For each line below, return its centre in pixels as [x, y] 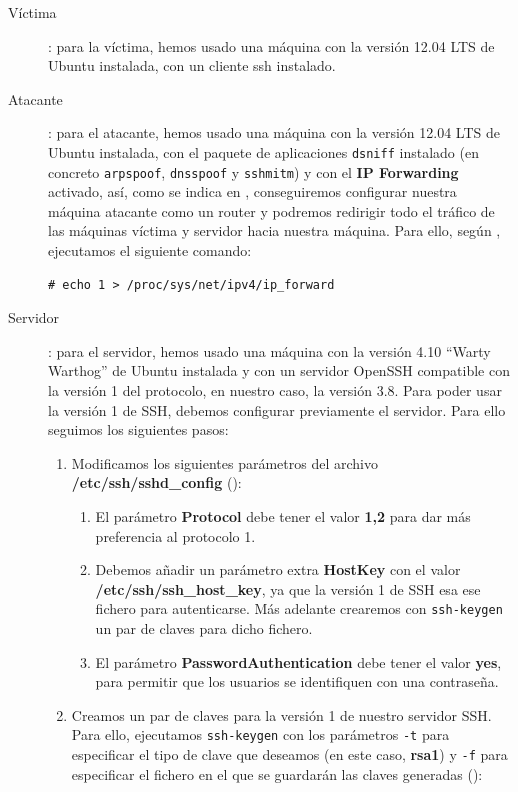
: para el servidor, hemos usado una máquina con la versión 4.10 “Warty [269, 350]
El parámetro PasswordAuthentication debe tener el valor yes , [298, 661]
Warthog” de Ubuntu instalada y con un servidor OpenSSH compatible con [279, 370]
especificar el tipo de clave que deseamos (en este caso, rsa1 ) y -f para [289, 754]
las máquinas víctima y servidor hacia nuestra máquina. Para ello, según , [274, 230]
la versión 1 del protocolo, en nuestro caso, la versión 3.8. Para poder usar [275, 390]
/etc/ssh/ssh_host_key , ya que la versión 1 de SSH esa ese [288, 588]
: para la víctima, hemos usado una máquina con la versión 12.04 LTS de [271, 45]
